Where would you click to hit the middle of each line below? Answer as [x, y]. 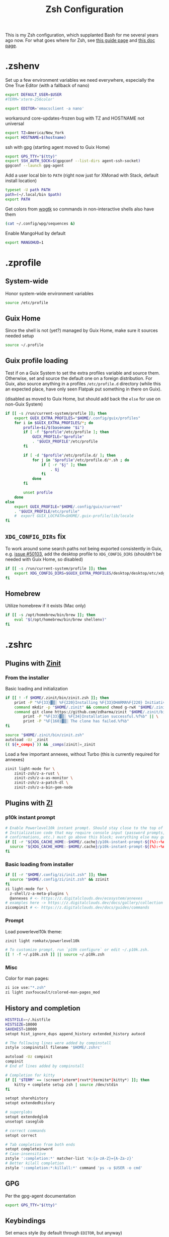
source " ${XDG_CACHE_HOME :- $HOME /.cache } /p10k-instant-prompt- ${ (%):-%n [88, 847]
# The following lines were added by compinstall [58, 1043]
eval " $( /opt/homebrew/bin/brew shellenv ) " [61, 620]
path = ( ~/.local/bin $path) [33, 195]
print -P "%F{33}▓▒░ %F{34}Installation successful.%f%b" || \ [91, 717]
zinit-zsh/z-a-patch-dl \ [41, 783]
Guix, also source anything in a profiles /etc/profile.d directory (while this [83, 383]
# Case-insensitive [26, 1154]
